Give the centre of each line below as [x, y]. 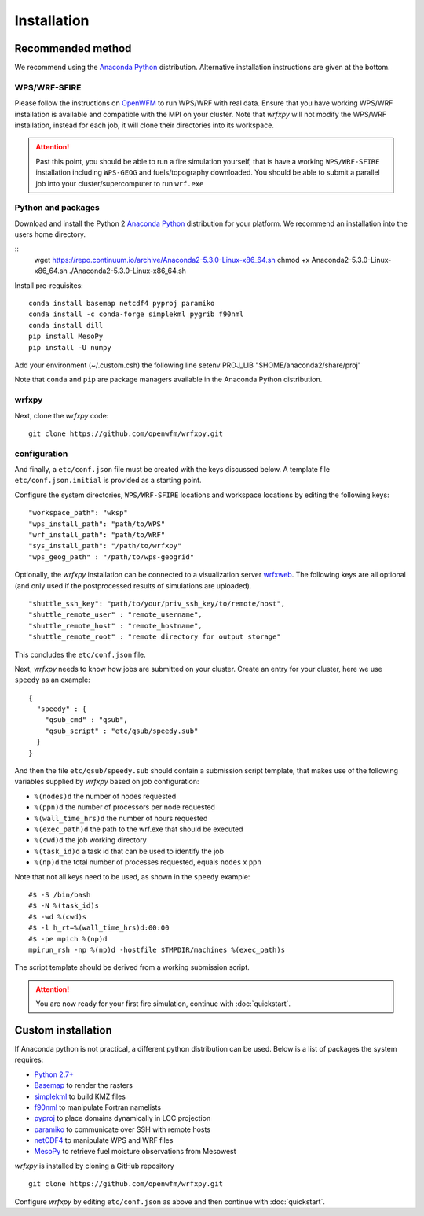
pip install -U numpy [70, 347]
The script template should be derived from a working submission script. [132, 967]
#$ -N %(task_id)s [64, 906]
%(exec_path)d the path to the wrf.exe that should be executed [139, 829]
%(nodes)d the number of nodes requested [105, 796]
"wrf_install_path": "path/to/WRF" [97, 535]
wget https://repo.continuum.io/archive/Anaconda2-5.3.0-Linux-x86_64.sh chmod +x [172, 260]
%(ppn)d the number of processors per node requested [125, 807]
